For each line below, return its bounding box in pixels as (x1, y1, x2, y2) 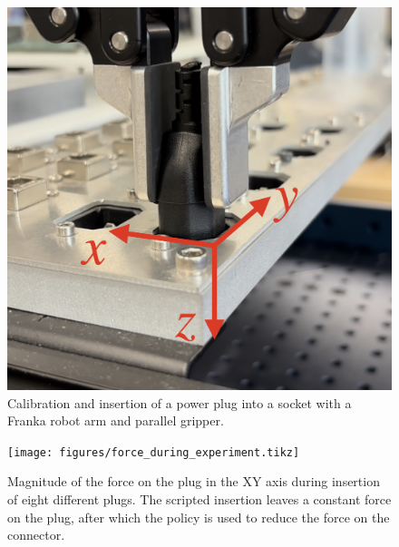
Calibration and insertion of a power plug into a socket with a (7, 393, 352, 412)
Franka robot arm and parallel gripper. (7, 411, 224, 430)
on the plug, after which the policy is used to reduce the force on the (7, 507, 390, 526)
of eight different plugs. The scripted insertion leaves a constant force (7, 489, 392, 508)
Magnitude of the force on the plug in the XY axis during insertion (7, 472, 380, 491)
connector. (7, 525, 65, 544)
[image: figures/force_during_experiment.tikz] (7, 445, 300, 459)
